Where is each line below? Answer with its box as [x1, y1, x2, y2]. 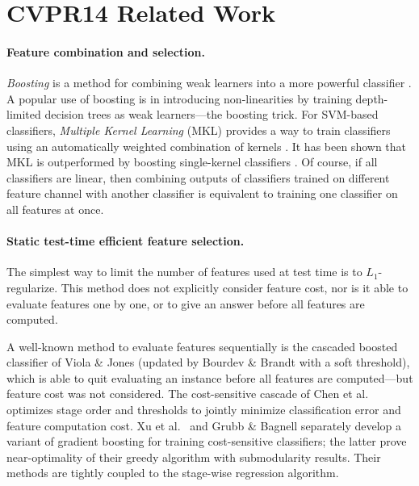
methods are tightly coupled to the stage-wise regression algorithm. [6, 464, 339, 481]
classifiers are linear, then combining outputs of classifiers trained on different [6, 169, 390, 186]
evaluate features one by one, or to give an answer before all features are [6, 295, 365, 312]
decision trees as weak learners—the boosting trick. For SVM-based [44, 106, 379, 123]
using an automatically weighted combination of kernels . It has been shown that [6, 137, 407, 154]
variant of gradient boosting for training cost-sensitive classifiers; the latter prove [6, 433, 407, 450]
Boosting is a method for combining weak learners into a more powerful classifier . [6, 74, 412, 91]
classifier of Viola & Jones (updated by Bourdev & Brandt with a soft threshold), [6, 354, 410, 371]
